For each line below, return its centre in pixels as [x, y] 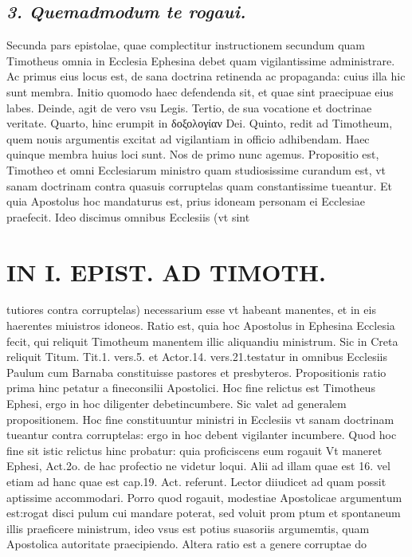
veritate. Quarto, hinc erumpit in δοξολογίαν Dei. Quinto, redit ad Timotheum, [200, 123]
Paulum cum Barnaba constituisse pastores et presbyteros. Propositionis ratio [196, 372]
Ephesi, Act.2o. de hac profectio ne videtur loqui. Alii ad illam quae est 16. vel [198, 466]
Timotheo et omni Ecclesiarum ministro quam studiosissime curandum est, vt [196, 169]
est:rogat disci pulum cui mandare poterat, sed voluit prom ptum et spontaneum [204, 513]
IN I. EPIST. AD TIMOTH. [166, 271]
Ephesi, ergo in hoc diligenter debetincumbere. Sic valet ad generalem [177, 404]
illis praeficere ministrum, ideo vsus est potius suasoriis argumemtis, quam [188, 528]
